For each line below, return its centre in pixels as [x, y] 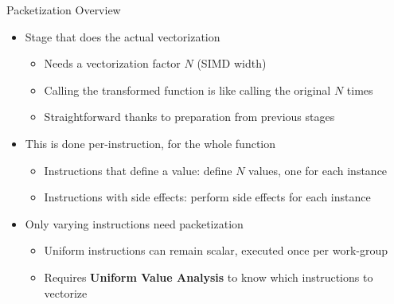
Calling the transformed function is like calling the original [187, 90]
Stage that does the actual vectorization [123, 36]
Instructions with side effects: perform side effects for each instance [207, 197]
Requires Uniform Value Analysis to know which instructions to [209, 277]
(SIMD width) [232, 63]
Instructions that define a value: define [138, 170]
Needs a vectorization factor [112, 63]
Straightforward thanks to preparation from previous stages [189, 117]
